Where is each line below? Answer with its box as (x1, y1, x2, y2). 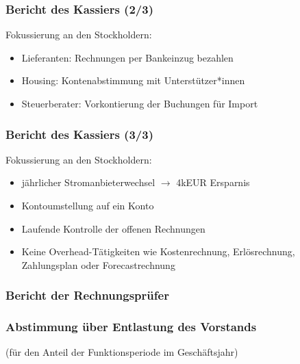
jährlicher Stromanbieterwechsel (21, 175, 155, 190)
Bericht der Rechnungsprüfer (5, 287, 169, 304)
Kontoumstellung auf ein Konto (21, 198, 154, 212)
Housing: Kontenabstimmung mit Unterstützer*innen (21, 73, 245, 88)
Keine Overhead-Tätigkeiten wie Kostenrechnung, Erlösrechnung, (21, 244, 295, 259)
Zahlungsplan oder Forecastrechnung (21, 257, 175, 272)
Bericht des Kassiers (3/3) (5, 125, 153, 142)
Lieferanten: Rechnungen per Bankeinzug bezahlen (21, 50, 234, 64)
